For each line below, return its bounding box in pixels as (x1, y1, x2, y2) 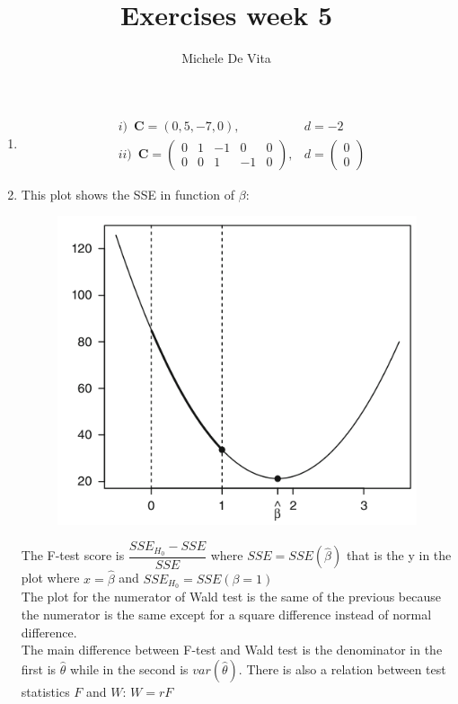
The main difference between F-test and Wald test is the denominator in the (21, 640, 443, 659)
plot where (21, 568, 80, 587)
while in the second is (70, 659, 189, 678)
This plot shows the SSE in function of (21, 184, 235, 203)
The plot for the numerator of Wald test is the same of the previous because (21, 587, 441, 606)
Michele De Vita (181, 49, 271, 67)
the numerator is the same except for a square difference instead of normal (21, 605, 432, 624)
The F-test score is (21, 546, 125, 565)
